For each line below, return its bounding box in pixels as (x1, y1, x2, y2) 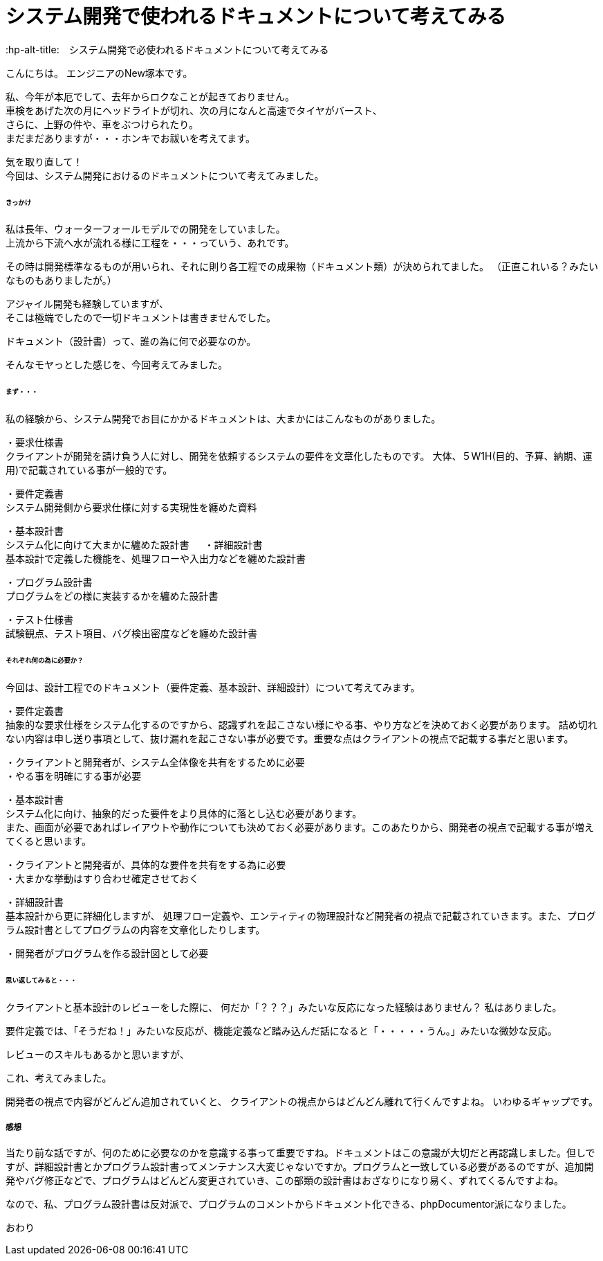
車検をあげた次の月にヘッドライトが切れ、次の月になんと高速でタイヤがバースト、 (6, 104, 382, 116)
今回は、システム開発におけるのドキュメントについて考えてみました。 (6, 169, 324, 181)
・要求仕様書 (6, 436, 64, 449)
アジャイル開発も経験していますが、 (6, 298, 169, 310)
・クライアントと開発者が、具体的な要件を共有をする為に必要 (6, 859, 286, 871)
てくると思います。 (6, 834, 91, 847)
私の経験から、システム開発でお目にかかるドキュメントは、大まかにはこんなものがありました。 (6, 413, 441, 425)
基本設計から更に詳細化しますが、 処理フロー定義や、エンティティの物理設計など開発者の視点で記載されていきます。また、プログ (6, 909, 596, 922)
